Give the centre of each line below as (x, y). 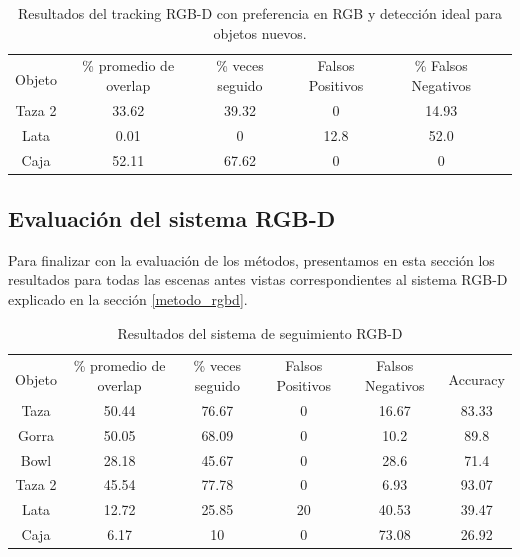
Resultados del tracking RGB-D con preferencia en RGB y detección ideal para (260, 13)
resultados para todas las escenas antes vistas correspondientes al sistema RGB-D (258, 279)
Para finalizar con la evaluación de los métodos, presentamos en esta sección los (251, 259)
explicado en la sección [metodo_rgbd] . (128, 299)
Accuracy (476, 379)
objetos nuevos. (260, 32)
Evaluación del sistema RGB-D (172, 218)
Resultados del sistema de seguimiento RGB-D (260, 332)
